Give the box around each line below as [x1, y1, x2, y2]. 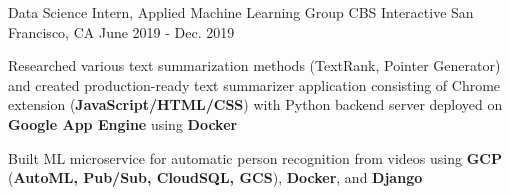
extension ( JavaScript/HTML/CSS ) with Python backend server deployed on [8, 94, 503, 115]
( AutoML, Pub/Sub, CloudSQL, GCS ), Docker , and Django [8, 167, 423, 188]
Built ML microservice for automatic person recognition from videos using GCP [8, 147, 502, 168]
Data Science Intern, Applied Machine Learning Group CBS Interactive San [8, 2, 474, 22]
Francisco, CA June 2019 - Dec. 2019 [8, 21, 235, 42]
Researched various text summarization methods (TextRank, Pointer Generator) [8, 55, 501, 76]
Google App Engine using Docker [8, 113, 238, 134]
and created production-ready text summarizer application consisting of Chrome [8, 74, 501, 95]
